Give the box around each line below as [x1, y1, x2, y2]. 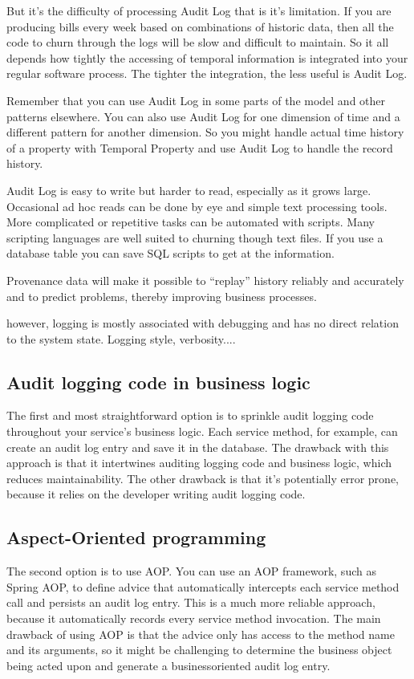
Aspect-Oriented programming [6, 525, 266, 550]
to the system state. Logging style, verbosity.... [6, 330, 236, 347]
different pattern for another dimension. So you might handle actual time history [6, 124, 404, 140]
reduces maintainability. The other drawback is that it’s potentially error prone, [6, 470, 399, 486]
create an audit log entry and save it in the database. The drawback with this [6, 438, 389, 455]
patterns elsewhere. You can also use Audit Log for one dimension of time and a [6, 108, 400, 124]
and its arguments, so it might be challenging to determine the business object [6, 641, 392, 658]
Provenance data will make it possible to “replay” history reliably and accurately [6, 271, 404, 288]
